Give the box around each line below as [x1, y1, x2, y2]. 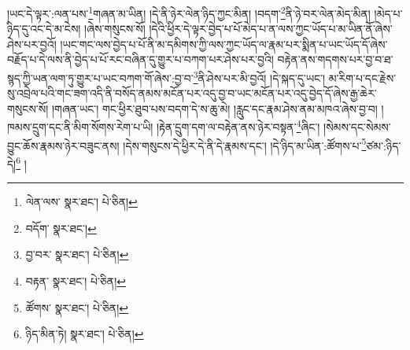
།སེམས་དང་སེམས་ [323, 119, 391, 135]
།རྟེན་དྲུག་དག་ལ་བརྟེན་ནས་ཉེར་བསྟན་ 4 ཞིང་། [156, 116, 320, 135]
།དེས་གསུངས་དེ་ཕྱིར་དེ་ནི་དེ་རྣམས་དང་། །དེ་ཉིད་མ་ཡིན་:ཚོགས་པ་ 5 [123, 134, 367, 153]
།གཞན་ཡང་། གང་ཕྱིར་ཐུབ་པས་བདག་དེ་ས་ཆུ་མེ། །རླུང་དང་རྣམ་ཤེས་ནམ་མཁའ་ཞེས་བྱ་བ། [51, 100, 378, 116]
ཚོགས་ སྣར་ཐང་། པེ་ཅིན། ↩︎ [25, 299, 129, 315]
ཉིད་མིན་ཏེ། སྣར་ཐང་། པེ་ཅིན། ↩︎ [25, 326, 144, 342]
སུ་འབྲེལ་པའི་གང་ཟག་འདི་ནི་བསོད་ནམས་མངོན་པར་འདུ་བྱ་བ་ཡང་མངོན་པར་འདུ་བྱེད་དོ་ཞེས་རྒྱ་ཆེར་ [7, 85, 377, 101]
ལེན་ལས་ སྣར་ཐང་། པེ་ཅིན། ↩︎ [25, 193, 138, 210]
